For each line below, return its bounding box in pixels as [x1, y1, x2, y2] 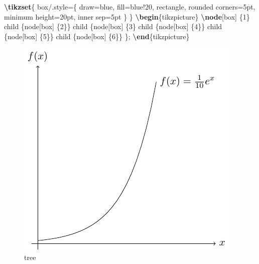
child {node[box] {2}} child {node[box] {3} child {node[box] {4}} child [4, 21, 222, 32]
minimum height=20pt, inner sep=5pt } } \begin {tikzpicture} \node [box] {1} [4, 11, 250, 22]
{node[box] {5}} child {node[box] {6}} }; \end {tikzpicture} [4, 31, 190, 41]
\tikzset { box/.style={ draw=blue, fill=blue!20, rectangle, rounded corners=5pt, [4, 2, 255, 12]
